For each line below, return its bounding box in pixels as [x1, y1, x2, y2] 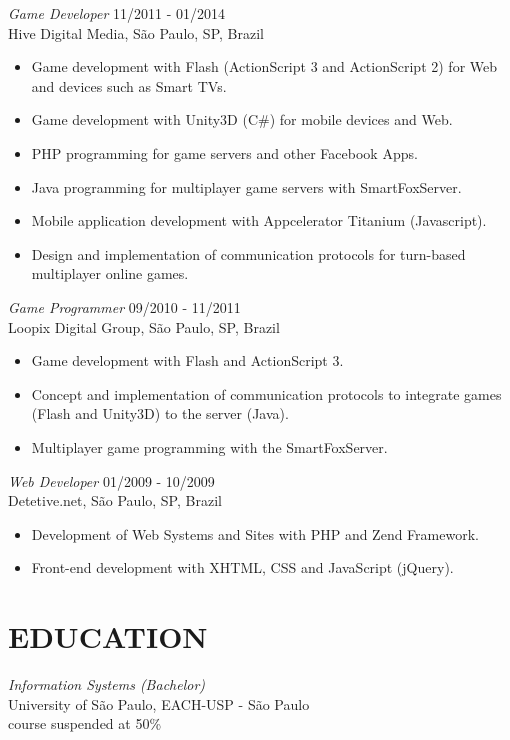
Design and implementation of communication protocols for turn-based [31, 243, 466, 264]
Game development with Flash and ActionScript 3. [31, 350, 344, 371]
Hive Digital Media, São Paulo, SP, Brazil [8, 22, 264, 43]
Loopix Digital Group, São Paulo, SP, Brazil [8, 316, 280, 337]
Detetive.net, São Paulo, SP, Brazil [8, 490, 222, 511]
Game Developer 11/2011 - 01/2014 [8, 3, 225, 23]
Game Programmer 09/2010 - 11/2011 [8, 296, 241, 317]
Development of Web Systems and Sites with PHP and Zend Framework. [31, 523, 479, 544]
